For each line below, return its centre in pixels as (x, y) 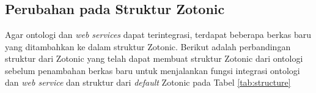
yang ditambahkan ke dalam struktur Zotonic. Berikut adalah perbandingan (148, 46)
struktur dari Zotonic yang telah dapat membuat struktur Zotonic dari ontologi (154, 58)
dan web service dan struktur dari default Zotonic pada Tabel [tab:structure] (148, 82)
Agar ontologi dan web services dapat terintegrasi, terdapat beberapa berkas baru (158, 34)
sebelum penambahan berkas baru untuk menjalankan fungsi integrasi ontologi (152, 70)
